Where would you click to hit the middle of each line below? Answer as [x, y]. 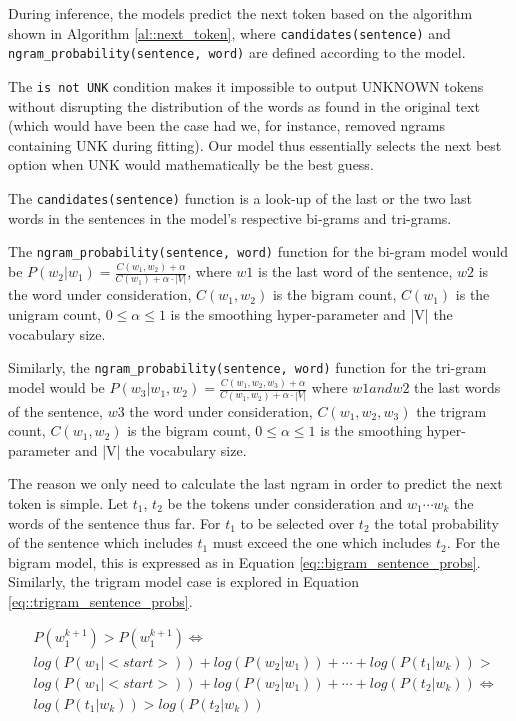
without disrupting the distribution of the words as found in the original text [244, 105]
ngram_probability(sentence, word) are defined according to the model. [237, 52]
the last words [457, 387]
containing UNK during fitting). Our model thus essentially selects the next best [255, 144]
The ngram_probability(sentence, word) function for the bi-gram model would [258, 251]
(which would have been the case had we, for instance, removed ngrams [227, 125]
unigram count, [55, 314]
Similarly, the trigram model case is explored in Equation [183, 581]
